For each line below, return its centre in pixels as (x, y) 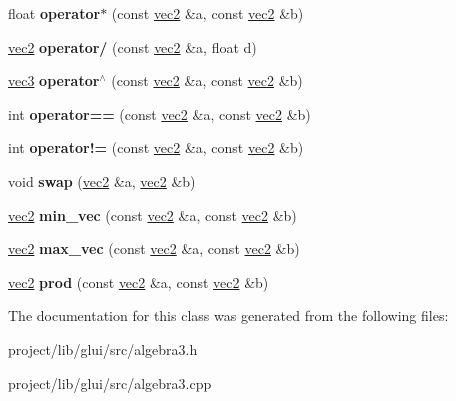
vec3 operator (54, 80)
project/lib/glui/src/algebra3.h (103, 348)
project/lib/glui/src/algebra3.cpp (110, 382)
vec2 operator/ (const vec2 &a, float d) (132, 46)
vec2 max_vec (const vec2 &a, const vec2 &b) (154, 248)
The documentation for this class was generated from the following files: (228, 315)
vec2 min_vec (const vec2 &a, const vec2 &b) (152, 214)
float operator (54, 13)
